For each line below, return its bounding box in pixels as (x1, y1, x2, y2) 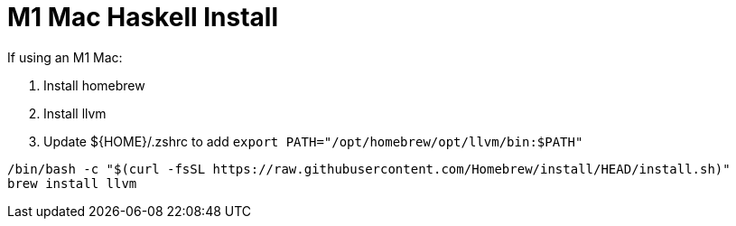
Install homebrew (43, 77, 145, 93)
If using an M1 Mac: (7, 49, 123, 65)
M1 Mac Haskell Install (7, 2, 278, 33)
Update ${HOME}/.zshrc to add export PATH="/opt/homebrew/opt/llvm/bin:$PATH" (43, 133, 583, 149)
